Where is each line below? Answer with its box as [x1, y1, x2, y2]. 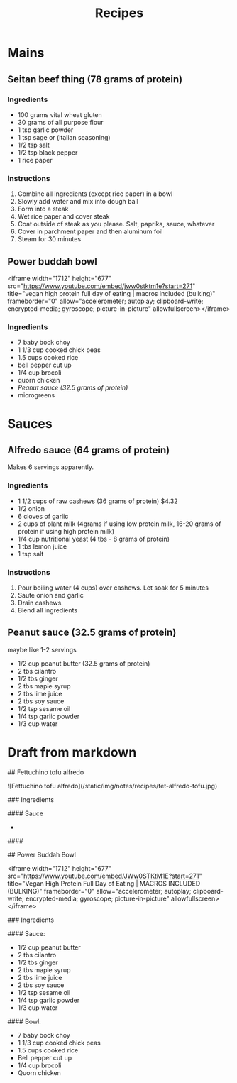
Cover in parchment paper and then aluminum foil [17, 227, 163, 236]
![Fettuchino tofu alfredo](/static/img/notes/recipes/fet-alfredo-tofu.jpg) [7, 781, 218, 790]
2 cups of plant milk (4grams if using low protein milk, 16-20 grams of [17, 519, 221, 528]
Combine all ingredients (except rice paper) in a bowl [17, 189, 173, 198]
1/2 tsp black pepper [17, 148, 78, 157]
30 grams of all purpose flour [17, 118, 104, 126]
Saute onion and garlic [17, 590, 84, 599]
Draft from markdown [7, 744, 137, 760]
